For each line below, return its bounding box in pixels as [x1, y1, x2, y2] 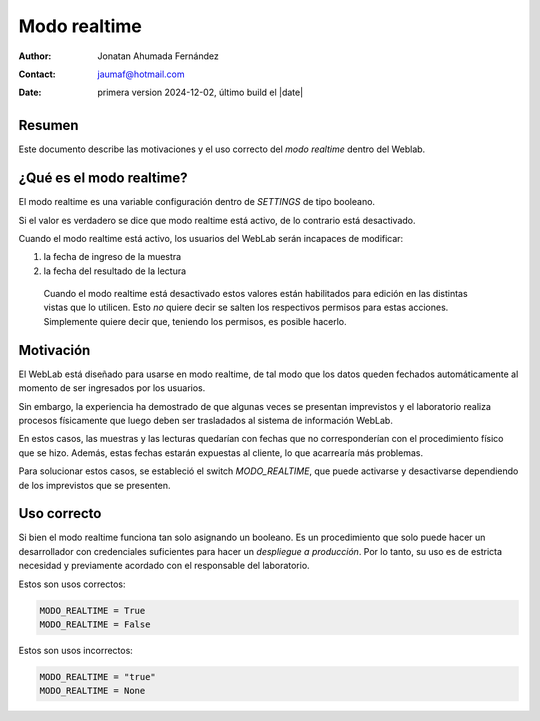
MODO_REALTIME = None [39, 685, 146, 697]
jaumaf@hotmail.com [97, 68, 185, 80]
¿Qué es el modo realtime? [18, 170, 188, 187]
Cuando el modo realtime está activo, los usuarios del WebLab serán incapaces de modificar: [18, 232, 404, 244]
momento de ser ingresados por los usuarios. [18, 382, 206, 394]
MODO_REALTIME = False [39, 618, 151, 630]
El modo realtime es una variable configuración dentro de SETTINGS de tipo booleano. [18, 196, 375, 208]
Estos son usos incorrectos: [18, 644, 134, 656]
